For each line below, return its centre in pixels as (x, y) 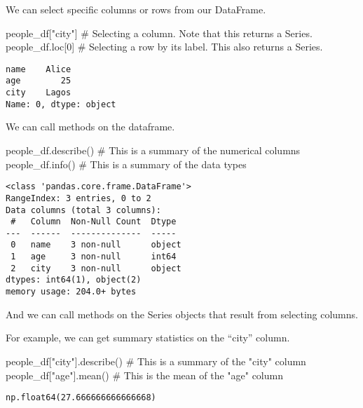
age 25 (39, 81)
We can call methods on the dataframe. (90, 127)
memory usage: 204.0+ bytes (71, 292)
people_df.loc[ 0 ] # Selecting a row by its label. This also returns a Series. (164, 47)
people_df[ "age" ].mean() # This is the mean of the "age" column (144, 375)
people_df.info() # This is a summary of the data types (126, 164)
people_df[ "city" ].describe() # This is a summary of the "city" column (156, 361)
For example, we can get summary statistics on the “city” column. (148, 338)
